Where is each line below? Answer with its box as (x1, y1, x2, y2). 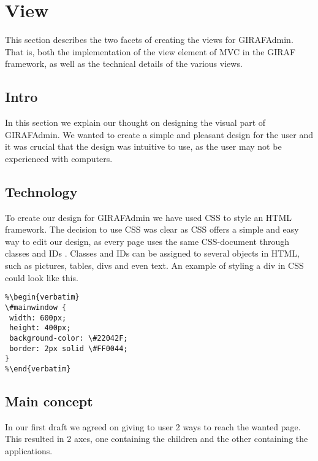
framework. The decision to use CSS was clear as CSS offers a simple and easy (5, 223, 299, 236)
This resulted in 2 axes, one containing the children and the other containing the (5, 432, 308, 445)
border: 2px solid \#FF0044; (9, 344, 128, 353)
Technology (5, 182, 78, 201)
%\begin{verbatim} (5, 293, 80, 302)
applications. (5, 444, 53, 457)
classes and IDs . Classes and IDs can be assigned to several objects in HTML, (5, 247, 300, 260)
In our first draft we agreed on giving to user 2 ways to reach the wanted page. (5, 420, 301, 433)
